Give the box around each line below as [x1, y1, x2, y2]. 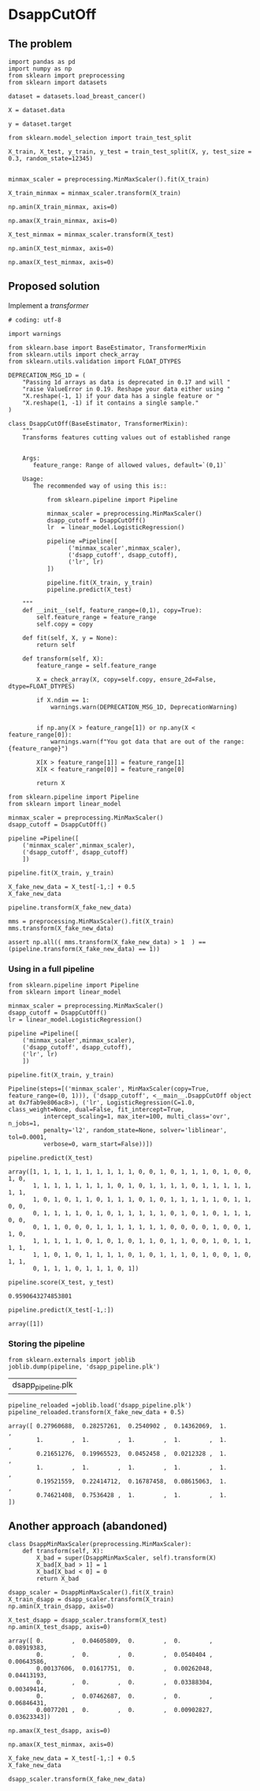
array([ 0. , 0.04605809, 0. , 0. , [8, 1637, 214, 1645]
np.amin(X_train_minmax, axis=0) [8, 203, 118, 211]
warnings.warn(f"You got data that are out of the [50, 737, 221, 746]
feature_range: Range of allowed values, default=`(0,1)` [32, 461, 227, 469]
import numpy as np [8, 65, 72, 73]
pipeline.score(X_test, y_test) [8, 1278, 114, 1287]
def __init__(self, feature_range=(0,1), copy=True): [22, 606, 202, 614]
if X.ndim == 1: [36, 696, 90, 704]
